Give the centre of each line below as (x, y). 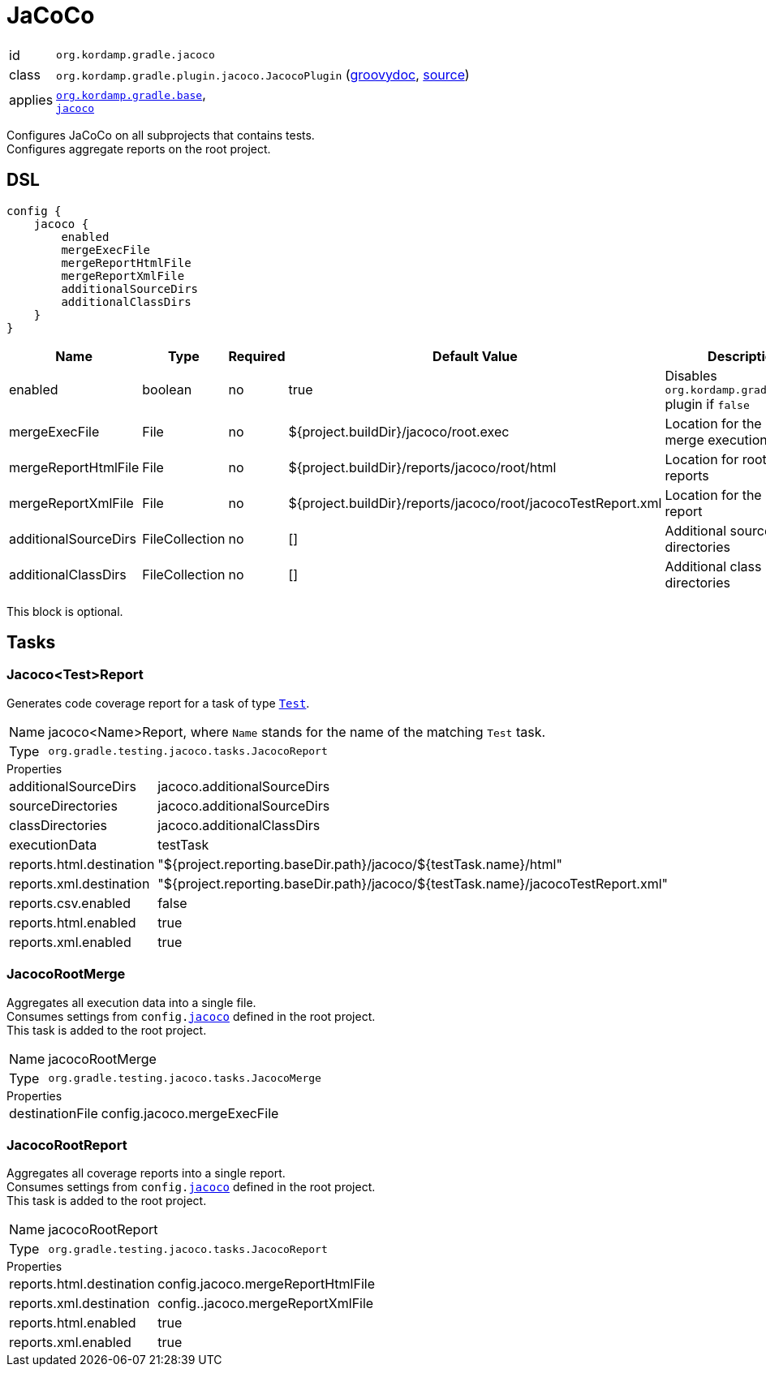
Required (257, 356)
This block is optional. (65, 611)
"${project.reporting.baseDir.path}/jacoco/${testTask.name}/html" (360, 864)
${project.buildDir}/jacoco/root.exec (399, 431)
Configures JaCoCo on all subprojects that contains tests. (161, 135)
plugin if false (707, 404)
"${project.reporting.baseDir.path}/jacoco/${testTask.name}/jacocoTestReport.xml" (413, 883)
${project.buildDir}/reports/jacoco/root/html (422, 467)
